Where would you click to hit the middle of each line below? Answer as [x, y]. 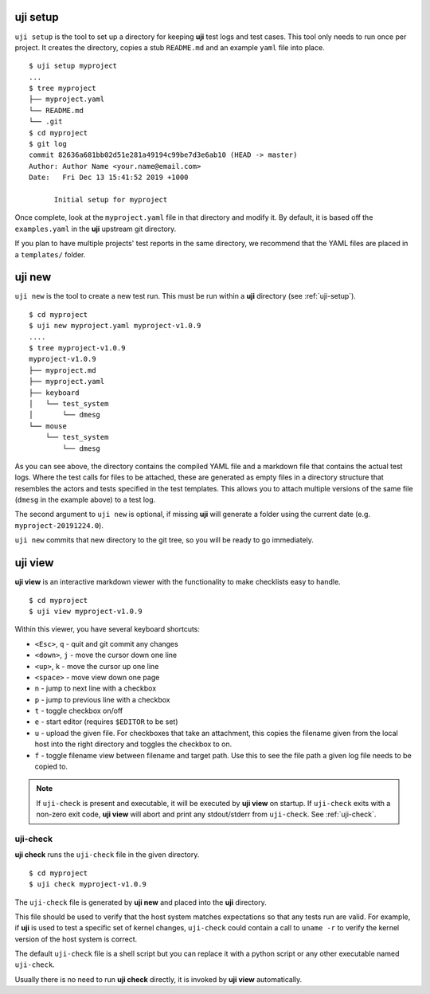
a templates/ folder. [50, 254]
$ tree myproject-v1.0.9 [77, 348]
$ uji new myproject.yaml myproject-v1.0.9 [115, 326]
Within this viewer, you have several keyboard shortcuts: [107, 629]
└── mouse [48, 426]
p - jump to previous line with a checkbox [102, 699]
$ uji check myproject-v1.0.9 [88, 884]
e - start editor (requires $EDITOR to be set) [106, 722]
